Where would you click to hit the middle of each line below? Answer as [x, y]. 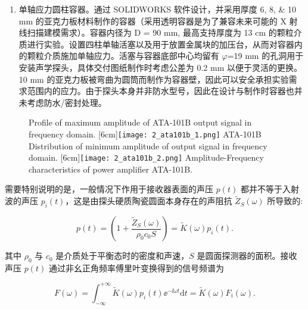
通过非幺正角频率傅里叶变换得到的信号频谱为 [136, 267]
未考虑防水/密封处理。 [63, 102]
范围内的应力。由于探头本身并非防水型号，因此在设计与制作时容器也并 [165, 91]
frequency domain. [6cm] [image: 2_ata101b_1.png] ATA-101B [145, 134]
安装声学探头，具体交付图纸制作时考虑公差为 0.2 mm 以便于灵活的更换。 [160, 67]
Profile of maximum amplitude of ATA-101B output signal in [140, 122]
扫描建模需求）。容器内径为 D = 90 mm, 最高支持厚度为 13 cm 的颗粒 [160, 32]
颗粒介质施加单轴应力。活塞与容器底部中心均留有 [123, 56]
